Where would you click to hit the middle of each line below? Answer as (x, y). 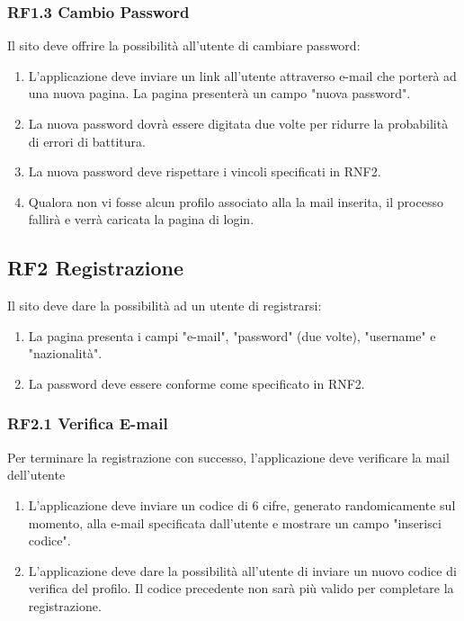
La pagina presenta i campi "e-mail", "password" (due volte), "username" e (232, 335)
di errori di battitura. (87, 141)
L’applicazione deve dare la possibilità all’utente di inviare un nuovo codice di (242, 570)
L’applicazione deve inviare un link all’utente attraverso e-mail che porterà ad (242, 75)
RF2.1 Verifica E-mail (88, 423)
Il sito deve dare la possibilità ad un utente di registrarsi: (165, 306)
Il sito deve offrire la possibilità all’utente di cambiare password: (184, 45)
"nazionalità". (65, 353)
